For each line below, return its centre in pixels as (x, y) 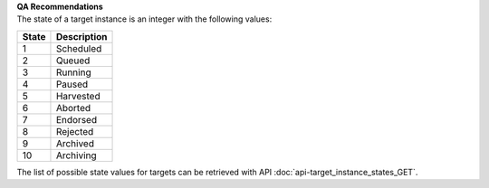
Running (73, 72)
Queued (73, 61)
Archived (75, 143)
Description (81, 36)
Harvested (78, 96)
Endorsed (77, 119)
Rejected (75, 131)
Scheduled (79, 48)
